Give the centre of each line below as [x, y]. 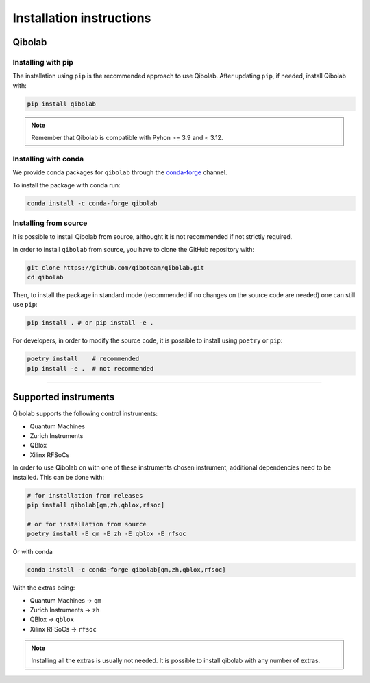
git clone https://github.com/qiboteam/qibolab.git [116, 267]
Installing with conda [48, 159]
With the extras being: [44, 588]
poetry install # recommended [83, 359]
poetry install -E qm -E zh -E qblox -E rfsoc [107, 534]
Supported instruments [64, 397]
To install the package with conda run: [66, 185]
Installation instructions [82, 18]
